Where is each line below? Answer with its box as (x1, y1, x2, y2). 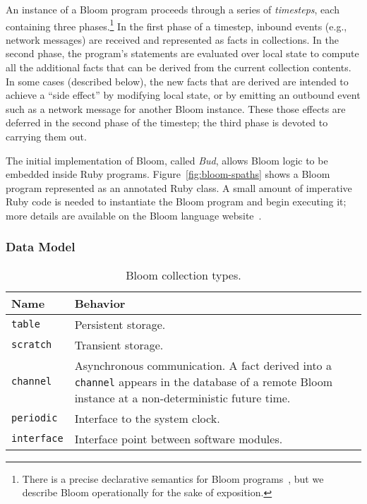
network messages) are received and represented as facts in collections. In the (6, 32, 339, 47)
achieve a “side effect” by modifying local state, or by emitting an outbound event (6, 88, 361, 102)
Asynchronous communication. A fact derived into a (74, 356, 332, 373)
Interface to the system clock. (74, 409, 220, 426)
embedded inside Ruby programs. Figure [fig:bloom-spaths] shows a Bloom (6, 167, 330, 181)
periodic (11, 412, 58, 424)
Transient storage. (74, 336, 164, 353)
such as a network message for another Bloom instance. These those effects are (6, 101, 346, 116)
